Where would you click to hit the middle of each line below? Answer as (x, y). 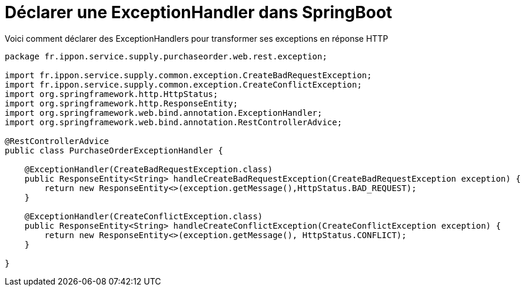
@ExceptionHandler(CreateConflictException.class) (144, 216)
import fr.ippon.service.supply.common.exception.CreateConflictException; (183, 84)
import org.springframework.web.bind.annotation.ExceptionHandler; (164, 113)
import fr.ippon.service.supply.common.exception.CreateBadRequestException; (188, 75)
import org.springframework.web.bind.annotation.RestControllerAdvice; (174, 122)
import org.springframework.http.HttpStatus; (112, 94)
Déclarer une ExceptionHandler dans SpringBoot (199, 12)
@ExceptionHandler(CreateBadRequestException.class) (149, 169)
